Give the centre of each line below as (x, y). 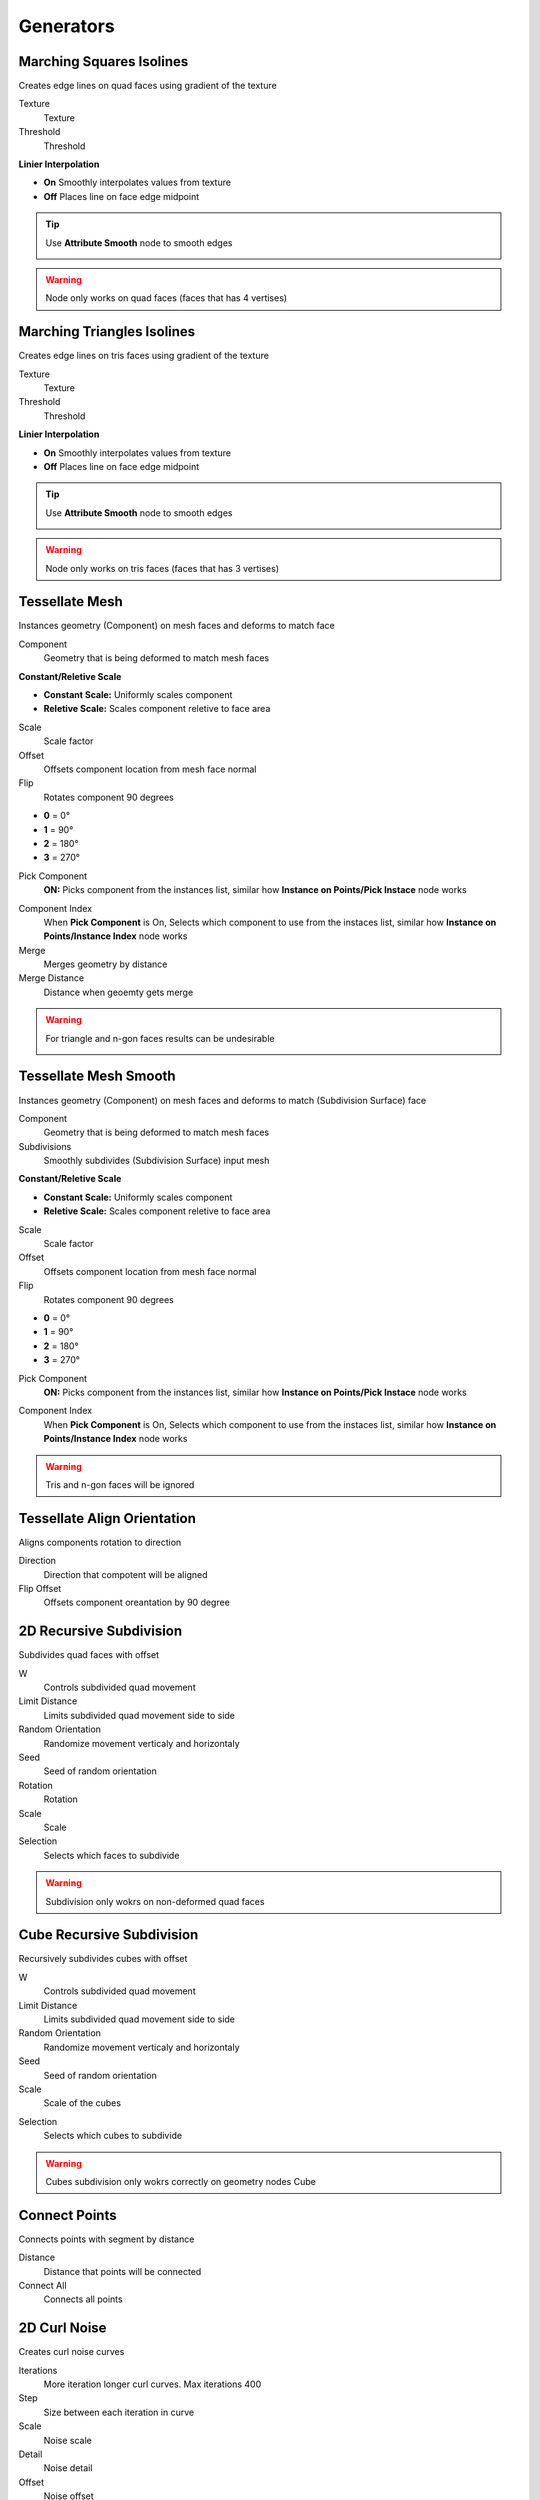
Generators (66, 26)
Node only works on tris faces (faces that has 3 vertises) (162, 568)
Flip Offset (40, 1588)
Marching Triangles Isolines (107, 331)
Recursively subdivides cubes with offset (103, 1959)
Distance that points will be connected (122, 2271)
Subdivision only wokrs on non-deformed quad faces (155, 1901)
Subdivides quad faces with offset (89, 1655)
